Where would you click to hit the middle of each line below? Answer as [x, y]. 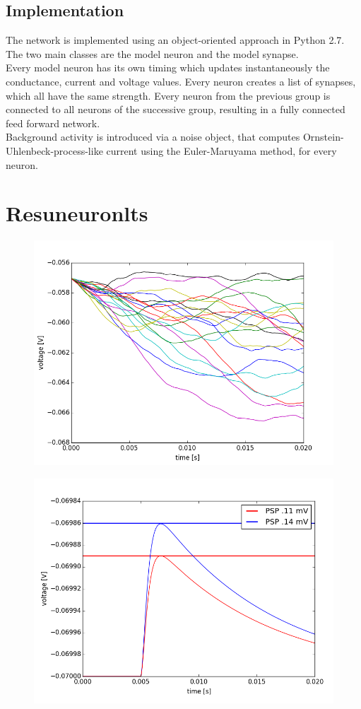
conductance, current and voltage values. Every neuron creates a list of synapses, [181, 81]
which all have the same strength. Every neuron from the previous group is [168, 95]
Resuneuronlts [77, 213]
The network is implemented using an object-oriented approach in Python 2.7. [175, 40]
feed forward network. [53, 123]
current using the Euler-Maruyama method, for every [221, 150]
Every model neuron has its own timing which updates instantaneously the [168, 68]
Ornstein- [323, 137]
